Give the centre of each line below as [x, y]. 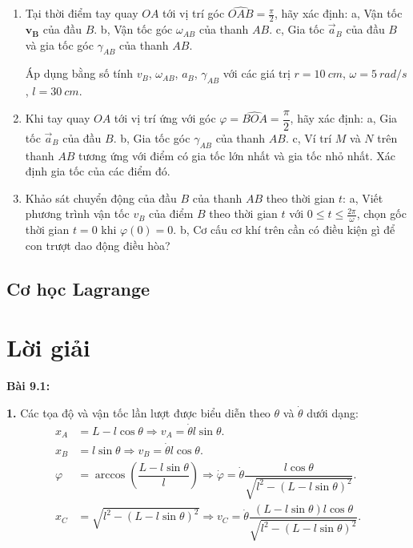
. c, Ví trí [309, 137]
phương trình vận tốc [77, 214]
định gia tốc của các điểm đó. [98, 171]
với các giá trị [257, 73]
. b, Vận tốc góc [133, 29]
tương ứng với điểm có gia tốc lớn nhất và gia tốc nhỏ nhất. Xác [237, 155]
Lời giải [48, 347]
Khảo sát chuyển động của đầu [101, 197]
